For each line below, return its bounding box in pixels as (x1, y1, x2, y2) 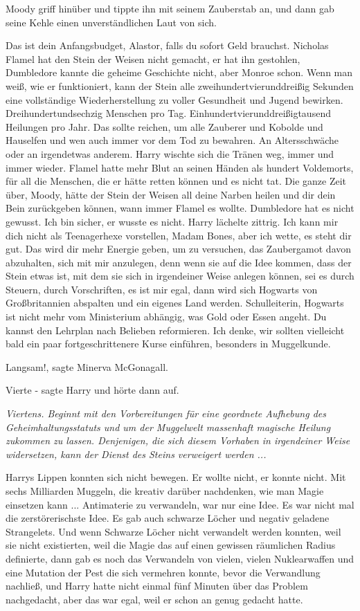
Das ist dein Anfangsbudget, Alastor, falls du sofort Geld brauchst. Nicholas (6, 38, 329, 53)
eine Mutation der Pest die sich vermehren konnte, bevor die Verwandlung (6, 565, 321, 579)
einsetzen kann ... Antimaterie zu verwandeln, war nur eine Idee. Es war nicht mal (6, 497, 354, 511)
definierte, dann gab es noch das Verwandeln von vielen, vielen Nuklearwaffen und (6, 551, 354, 565)
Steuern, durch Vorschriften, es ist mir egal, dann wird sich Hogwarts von (6, 282, 318, 296)
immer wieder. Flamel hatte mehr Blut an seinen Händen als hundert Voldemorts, (6, 160, 354, 174)
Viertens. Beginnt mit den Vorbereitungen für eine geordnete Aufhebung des (6, 406, 326, 421)
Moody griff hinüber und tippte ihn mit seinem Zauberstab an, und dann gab (6, 1, 334, 15)
